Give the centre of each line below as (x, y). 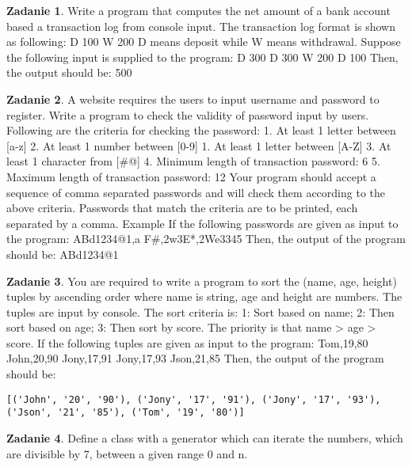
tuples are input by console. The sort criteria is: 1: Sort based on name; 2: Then (200, 311)
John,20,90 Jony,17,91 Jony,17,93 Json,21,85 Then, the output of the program (195, 358)
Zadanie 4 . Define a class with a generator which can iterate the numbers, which (205, 437)
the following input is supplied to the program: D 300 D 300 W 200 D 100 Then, (202, 57)
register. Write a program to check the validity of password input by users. (188, 114)
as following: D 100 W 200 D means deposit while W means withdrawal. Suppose (204, 42)
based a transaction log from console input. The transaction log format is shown (201, 26)
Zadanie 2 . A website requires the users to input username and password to (193, 99)
